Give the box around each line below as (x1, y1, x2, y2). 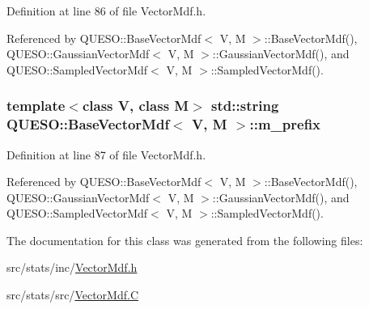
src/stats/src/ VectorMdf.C (6, 286, 138, 303)
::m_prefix (249, 114, 321, 134)
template (6, 95, 66, 116)
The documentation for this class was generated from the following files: (6, 231, 363, 248)
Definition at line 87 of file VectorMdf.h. (6, 146, 206, 163)
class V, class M (82, 95, 189, 116)
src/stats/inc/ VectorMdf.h (6, 259, 138, 276)
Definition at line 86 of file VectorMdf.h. (6, 2, 206, 19)
